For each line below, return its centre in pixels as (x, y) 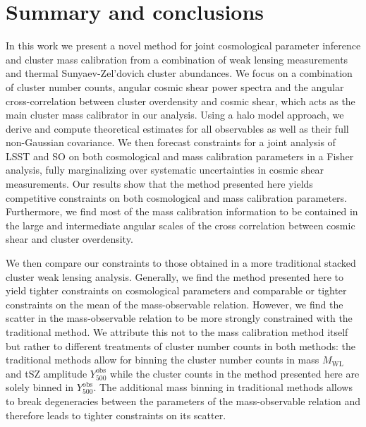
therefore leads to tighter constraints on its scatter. (116, 415)
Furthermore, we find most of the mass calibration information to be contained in (182, 211)
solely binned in (40, 387)
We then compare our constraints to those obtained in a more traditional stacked (181, 263)
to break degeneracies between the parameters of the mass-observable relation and (183, 401)
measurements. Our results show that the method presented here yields (159, 184)
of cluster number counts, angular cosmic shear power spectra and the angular (175, 86)
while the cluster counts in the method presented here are (235, 373)
